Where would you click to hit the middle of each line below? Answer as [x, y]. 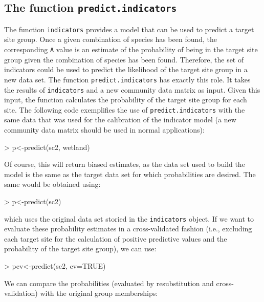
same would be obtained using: [52, 184]
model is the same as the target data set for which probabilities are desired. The [130, 174]
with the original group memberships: [99, 293]
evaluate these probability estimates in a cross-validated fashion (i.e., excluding [128, 229]
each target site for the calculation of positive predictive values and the [116, 238]
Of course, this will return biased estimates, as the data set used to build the [125, 164]
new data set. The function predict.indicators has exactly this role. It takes [127, 79]
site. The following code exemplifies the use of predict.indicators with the [125, 109]
